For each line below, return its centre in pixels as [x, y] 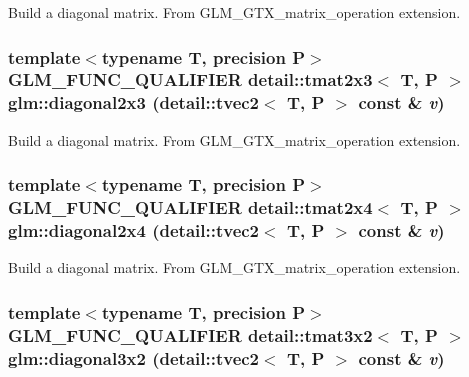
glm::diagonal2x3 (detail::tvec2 [134, 102]
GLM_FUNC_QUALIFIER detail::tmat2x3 [190, 79]
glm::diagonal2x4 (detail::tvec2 [134, 230]
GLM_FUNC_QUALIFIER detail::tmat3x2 [190, 334]
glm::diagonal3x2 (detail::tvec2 [134, 357]
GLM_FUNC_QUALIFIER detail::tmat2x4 [190, 207]
